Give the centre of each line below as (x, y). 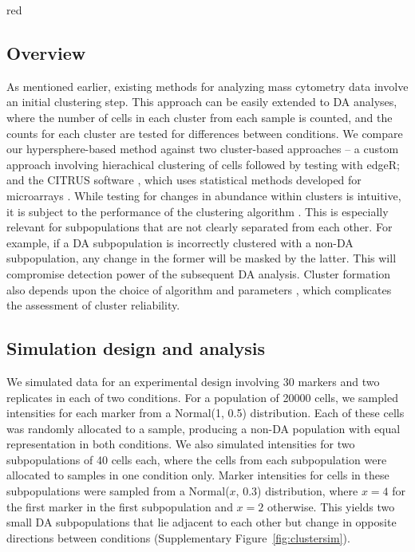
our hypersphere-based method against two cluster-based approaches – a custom (203, 149)
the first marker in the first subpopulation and (120, 506)
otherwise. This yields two (331, 506)
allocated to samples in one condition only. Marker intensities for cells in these (198, 475)
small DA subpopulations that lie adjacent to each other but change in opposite (202, 522)
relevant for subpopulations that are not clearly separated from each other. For (200, 227)
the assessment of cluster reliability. (93, 305)
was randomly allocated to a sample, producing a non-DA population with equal (204, 428)
